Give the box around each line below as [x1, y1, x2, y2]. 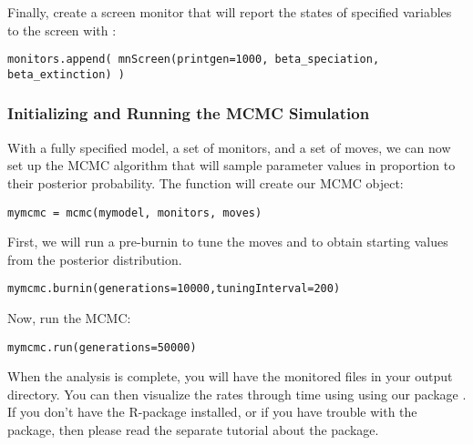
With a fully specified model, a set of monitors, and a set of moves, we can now [7, 137, 451, 157]
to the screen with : [7, 20, 117, 39]
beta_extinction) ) [7, 67, 125, 81]
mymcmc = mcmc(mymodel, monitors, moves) [7, 206, 262, 219]
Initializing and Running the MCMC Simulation [7, 102, 370, 125]
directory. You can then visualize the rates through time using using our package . [7, 384, 467, 403]
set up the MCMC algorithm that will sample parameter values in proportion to [7, 156, 456, 175]
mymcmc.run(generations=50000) [7, 340, 197, 354]
